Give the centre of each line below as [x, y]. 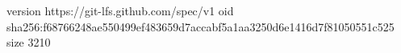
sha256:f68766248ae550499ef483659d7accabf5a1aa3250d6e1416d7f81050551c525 [200, 26]
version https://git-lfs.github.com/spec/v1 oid [120, 10]
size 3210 [29, 42]
